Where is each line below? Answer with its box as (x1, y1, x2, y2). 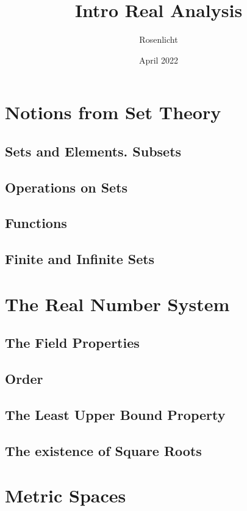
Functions (5, 213, 67, 232)
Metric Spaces (5, 483, 126, 508)
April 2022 (138, 53, 179, 66)
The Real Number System (5, 291, 230, 316)
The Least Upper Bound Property (5, 405, 226, 424)
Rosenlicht (139, 33, 178, 46)
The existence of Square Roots (5, 441, 202, 460)
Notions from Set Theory (5, 100, 221, 125)
